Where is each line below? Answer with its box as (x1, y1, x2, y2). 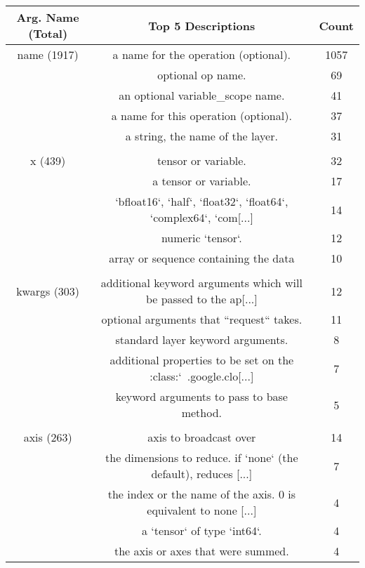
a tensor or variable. (152, 173, 251, 189)
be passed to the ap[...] (145, 291, 258, 307)
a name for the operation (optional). (112, 46, 291, 62)
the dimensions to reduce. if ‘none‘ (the (105, 449, 298, 465)
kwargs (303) (16, 282, 80, 299)
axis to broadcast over (147, 429, 256, 445)
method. (181, 404, 222, 421)
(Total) (28, 25, 68, 41)
